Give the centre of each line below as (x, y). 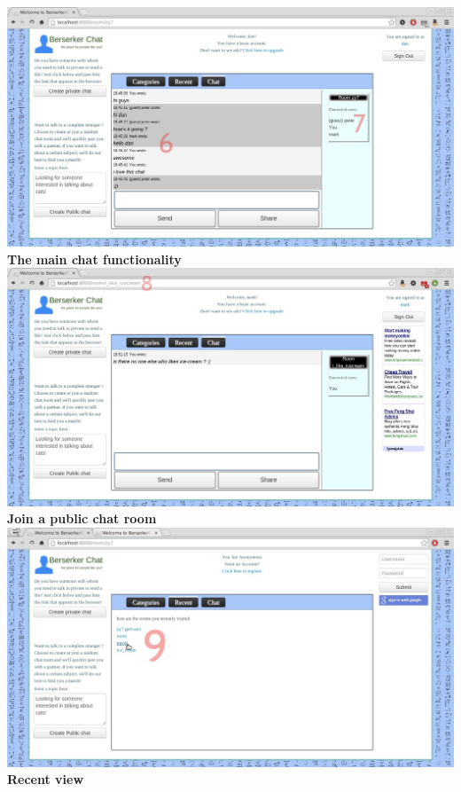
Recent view (46, 779)
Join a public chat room (82, 518)
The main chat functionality (94, 259)
